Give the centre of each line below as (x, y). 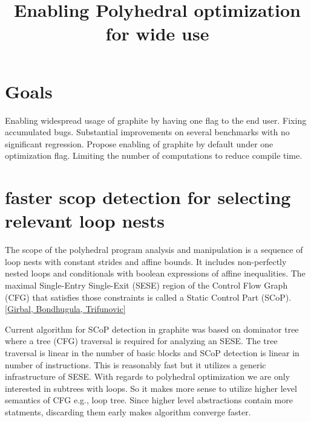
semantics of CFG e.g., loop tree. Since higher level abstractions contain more (149, 400)
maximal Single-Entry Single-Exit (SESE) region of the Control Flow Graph (146, 285)
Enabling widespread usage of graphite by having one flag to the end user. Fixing (156, 120)
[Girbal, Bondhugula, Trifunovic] (65, 309)
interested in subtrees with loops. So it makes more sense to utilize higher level (151, 388)
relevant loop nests (85, 221)
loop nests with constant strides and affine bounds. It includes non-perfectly (146, 261)
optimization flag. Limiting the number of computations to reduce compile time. (154, 155)
